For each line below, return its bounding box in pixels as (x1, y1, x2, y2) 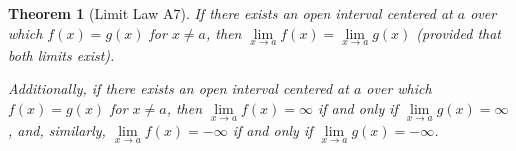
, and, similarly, (8, 120, 106, 141)
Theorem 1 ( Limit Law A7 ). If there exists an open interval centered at (8, 3, 453, 23)
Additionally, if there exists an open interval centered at (8, 78, 349, 99)
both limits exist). (8, 44, 115, 65)
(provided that (416, 22, 501, 43)
